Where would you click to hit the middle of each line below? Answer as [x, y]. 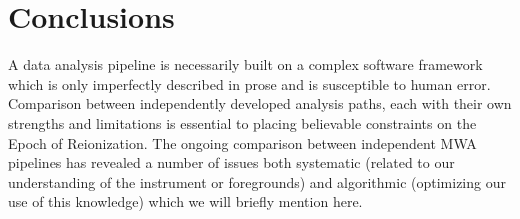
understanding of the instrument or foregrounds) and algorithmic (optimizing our [257, 181]
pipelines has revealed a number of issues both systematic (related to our [231, 162]
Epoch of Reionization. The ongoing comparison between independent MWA [242, 142]
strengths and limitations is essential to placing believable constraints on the [242, 122]
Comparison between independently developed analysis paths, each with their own [260, 103]
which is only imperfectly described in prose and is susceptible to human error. [249, 83]
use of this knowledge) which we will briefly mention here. [185, 201]
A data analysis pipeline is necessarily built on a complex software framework [245, 64]
